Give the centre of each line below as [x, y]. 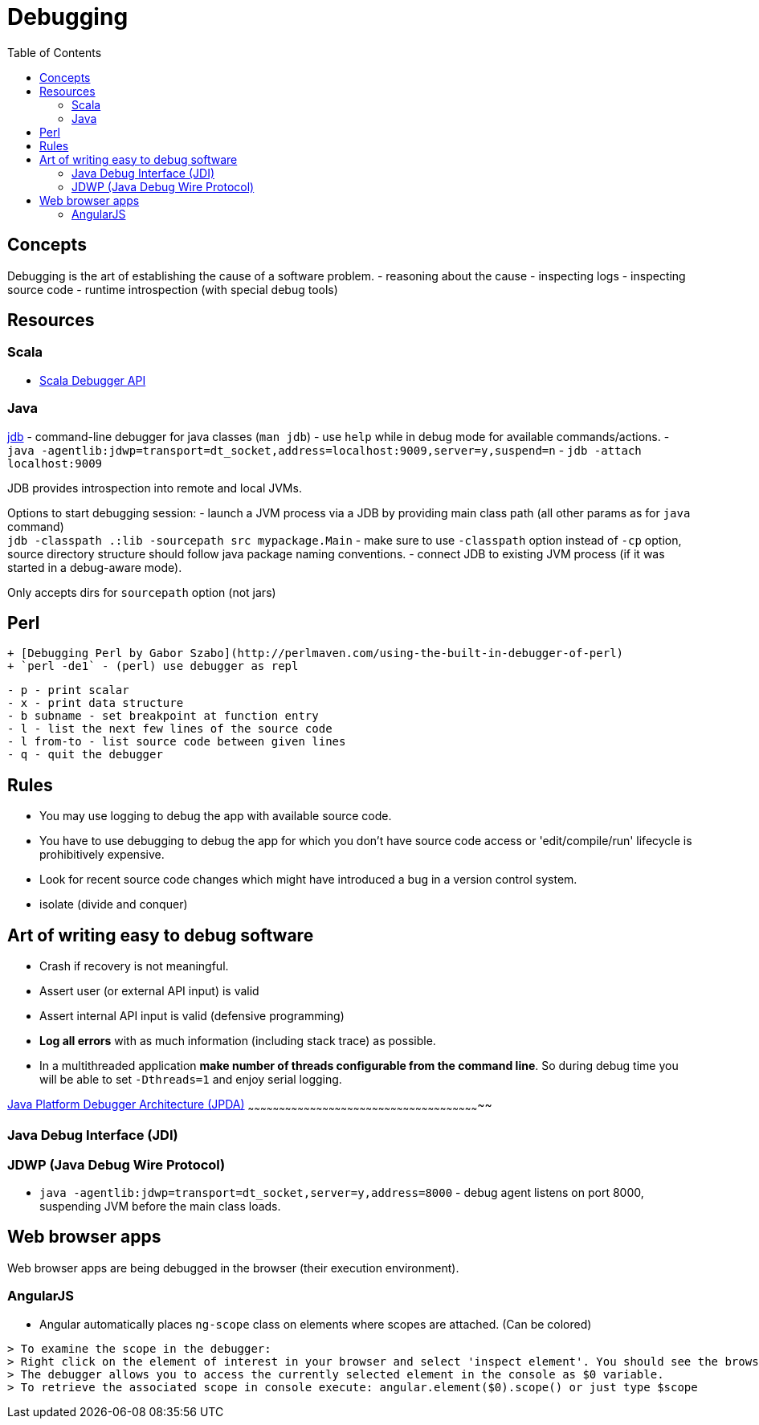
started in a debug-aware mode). [95, 567]
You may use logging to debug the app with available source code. [216, 816]
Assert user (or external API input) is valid [149, 991]
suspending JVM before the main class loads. [160, 1207]
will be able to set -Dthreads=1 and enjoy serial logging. [191, 1080]
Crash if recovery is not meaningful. [134, 966]
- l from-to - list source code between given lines [177, 742]
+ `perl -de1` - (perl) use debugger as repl [153, 666]
